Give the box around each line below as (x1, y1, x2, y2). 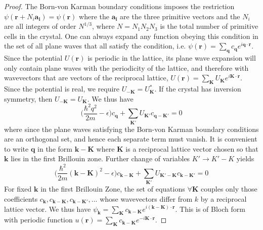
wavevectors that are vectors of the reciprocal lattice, (4, 72, 168, 83)
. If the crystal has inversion (154, 83, 241, 94)
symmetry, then (4, 93, 53, 104)
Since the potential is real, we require (4, 83, 120, 94)
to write (4, 143, 29, 154)
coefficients (4, 193, 38, 204)
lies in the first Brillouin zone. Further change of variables (11, 153, 190, 164)
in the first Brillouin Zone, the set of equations (40, 183, 185, 194)
